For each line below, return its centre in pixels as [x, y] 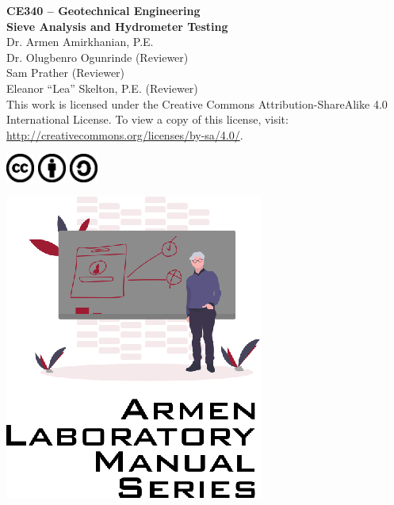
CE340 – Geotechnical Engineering [103, 10]
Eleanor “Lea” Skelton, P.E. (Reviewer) [102, 88]
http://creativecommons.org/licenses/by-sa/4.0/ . [125, 134]
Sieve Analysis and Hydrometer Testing [117, 26]
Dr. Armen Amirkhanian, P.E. [80, 42]
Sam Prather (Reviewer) [66, 73]
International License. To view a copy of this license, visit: [147, 119]
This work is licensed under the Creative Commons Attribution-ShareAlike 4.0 [197, 103]
